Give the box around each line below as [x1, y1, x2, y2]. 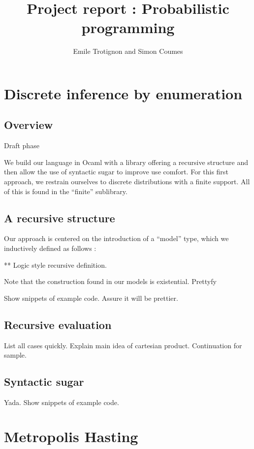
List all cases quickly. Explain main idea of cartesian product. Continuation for [4, 340, 242, 350]
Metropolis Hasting [4, 426, 138, 446]
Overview [4, 117, 53, 132]
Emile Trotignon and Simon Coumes [73, 46, 183, 56]
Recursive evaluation [4, 317, 112, 332]
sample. [4, 350, 27, 360]
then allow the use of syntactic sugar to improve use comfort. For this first [4, 166, 228, 177]
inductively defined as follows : [4, 243, 96, 253]
